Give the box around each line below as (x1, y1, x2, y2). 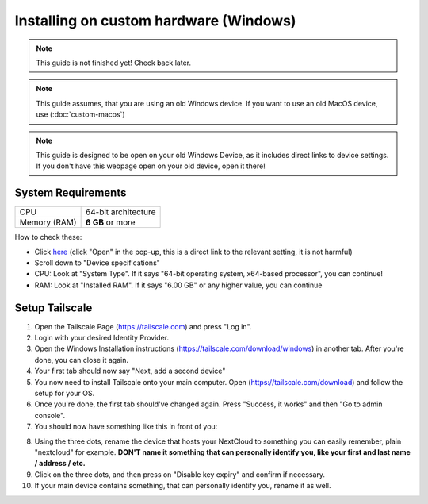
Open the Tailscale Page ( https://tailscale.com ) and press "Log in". (34, 321, 252, 331)
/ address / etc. (34, 459, 86, 468)
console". (34, 410, 66, 420)
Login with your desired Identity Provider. (34, 333, 170, 343)
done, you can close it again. (34, 355, 128, 364)
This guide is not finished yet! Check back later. (36, 58, 192, 67)
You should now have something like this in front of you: (34, 421, 218, 432)
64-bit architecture (85, 206, 156, 217)
